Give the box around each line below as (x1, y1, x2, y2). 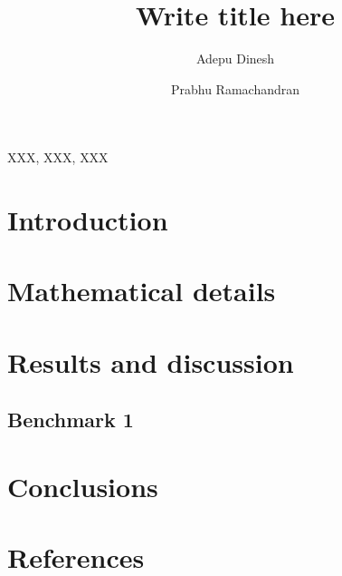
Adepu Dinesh (195, 49, 275, 68)
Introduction (7, 201, 168, 239)
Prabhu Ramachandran (170, 79, 300, 98)
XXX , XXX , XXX (7, 148, 109, 167)
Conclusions (7, 468, 158, 504)
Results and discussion (7, 343, 294, 380)
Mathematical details (7, 272, 276, 309)
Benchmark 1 (7, 405, 134, 434)
